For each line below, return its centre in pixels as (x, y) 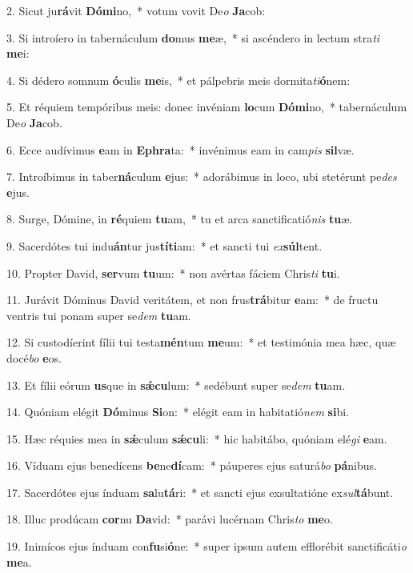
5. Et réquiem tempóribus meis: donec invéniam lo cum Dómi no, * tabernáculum (207, 107)
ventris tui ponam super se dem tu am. (99, 315)
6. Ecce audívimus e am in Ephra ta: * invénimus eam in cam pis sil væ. (180, 149)
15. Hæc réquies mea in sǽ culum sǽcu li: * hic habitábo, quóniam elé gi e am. (197, 438)
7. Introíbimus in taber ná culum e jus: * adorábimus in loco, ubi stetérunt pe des (202, 176)
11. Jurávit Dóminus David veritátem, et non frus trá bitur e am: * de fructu (192, 300)
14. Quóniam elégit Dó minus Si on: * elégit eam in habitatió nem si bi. (178, 412)
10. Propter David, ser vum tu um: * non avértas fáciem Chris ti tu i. (173, 272)
